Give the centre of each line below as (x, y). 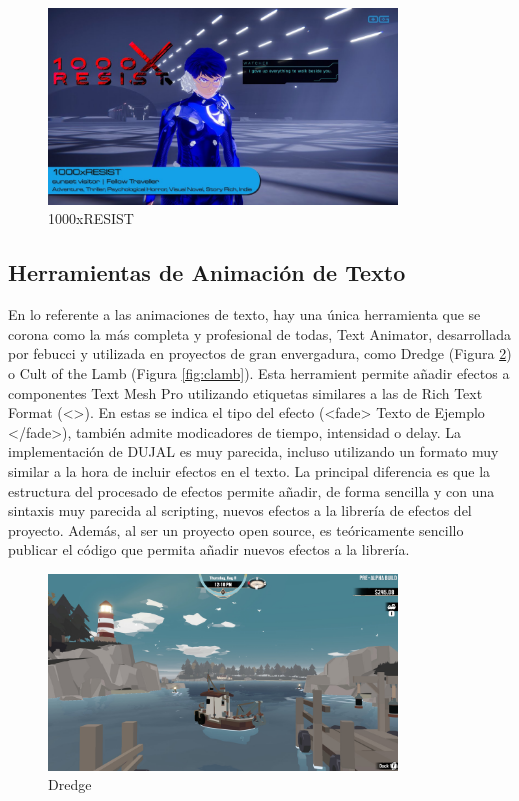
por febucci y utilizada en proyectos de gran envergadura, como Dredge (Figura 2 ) (260, 353)
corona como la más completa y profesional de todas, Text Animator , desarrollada (259, 333)
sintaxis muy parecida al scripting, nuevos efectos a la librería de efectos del (240, 510)
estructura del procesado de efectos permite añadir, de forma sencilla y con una (251, 490)
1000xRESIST (91, 218)
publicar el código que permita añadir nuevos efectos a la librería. (209, 549)
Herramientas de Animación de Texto (207, 272)
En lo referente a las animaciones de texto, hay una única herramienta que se (244, 314)
